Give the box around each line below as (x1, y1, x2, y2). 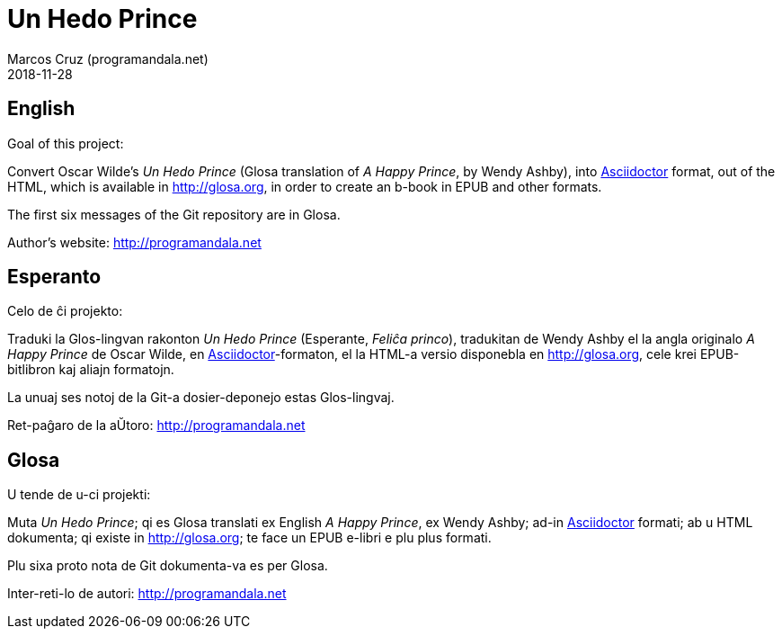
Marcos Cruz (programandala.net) (7, 50, 209, 67)
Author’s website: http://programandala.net (7, 234, 262, 250)
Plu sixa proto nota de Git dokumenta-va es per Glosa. (7, 558, 328, 574)
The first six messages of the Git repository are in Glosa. (7, 206, 341, 222)
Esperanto (7, 265, 102, 289)
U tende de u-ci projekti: (7, 487, 151, 503)
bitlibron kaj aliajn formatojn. (7, 362, 174, 378)
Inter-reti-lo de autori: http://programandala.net (7, 586, 287, 602)
